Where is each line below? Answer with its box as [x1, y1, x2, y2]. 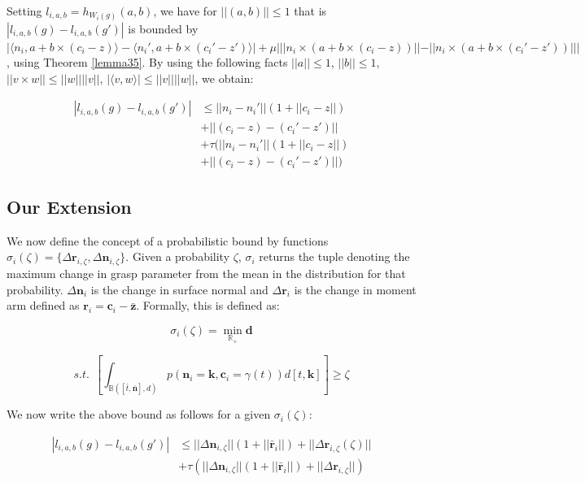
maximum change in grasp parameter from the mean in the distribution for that [7, 265, 406, 282]
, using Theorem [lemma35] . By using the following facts [7, 54, 288, 71]
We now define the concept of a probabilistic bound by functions [7, 232, 329, 249]
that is [294, 2, 327, 19]
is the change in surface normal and [90, 280, 268, 297]
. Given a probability [125, 248, 230, 265]
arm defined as [7, 297, 80, 314]
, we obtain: [194, 69, 254, 86]
